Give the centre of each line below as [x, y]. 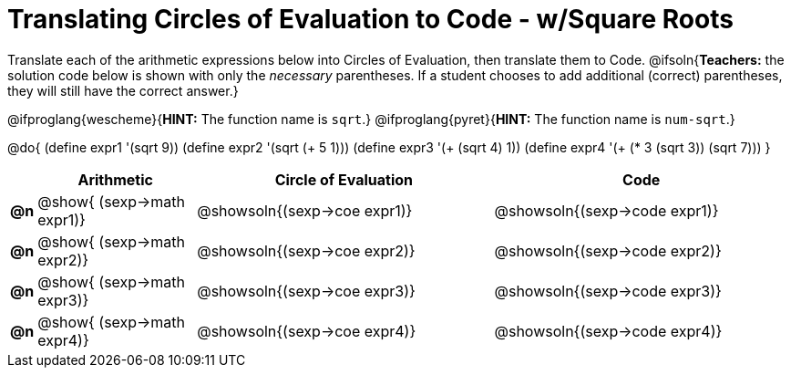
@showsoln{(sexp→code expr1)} [606, 210]
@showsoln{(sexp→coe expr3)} [306, 291]
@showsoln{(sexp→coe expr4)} [307, 331]
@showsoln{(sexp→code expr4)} [608, 331]
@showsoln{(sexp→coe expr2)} [306, 250]
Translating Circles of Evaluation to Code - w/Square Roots [370, 19]
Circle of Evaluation [344, 179]
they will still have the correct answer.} [123, 90]
